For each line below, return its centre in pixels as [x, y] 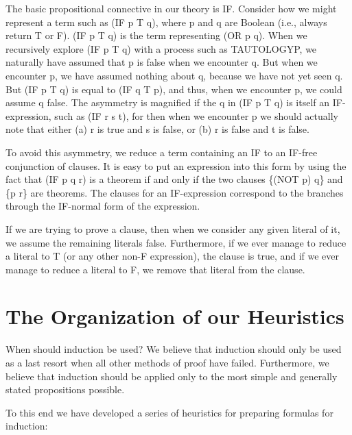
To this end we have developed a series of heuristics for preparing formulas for [169, 412]
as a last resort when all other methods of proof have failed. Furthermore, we [167, 362]
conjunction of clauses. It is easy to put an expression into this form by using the [176, 165]
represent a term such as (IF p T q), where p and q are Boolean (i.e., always [166, 22]
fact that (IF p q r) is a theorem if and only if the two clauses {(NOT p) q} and [174, 179]
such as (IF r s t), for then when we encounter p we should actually [196, 115]
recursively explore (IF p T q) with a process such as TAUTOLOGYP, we [161, 48]
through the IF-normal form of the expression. [103, 206]
